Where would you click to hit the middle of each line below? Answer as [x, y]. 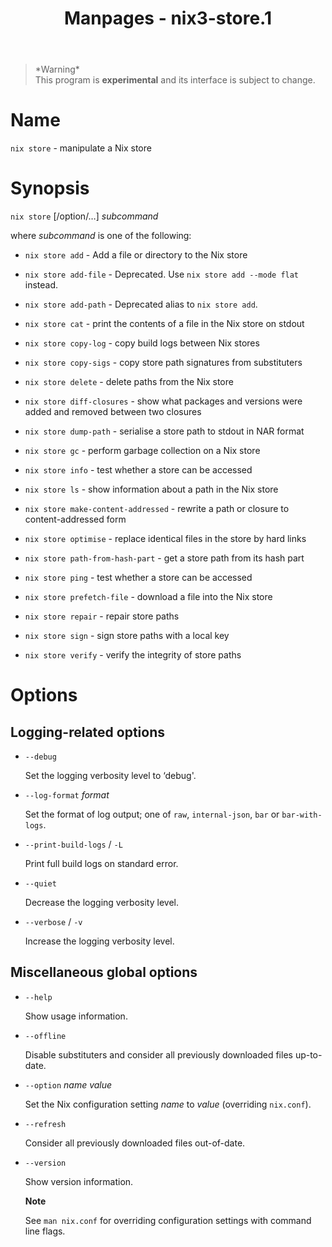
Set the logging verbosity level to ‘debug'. [110, 776]
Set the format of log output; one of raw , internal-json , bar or [152, 814]
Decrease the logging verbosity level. [101, 903]
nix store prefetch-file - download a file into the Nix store [148, 597]
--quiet [40, 884]
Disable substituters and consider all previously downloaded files [158, 1054]
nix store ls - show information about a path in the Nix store [151, 489]
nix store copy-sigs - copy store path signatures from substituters [163, 363]
